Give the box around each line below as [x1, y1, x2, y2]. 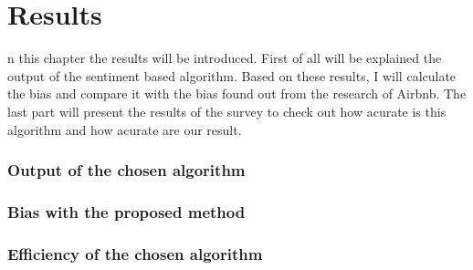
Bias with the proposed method [7, 200, 246, 223]
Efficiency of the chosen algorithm [7, 242, 263, 265]
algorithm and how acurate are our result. [7, 119, 242, 139]
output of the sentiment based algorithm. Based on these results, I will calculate [7, 66, 457, 85]
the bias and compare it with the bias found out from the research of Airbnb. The [7, 84, 467, 103]
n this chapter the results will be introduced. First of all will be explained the [7, 48, 442, 67]
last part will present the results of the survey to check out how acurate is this [7, 101, 447, 120]
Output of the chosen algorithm [7, 159, 246, 182]
